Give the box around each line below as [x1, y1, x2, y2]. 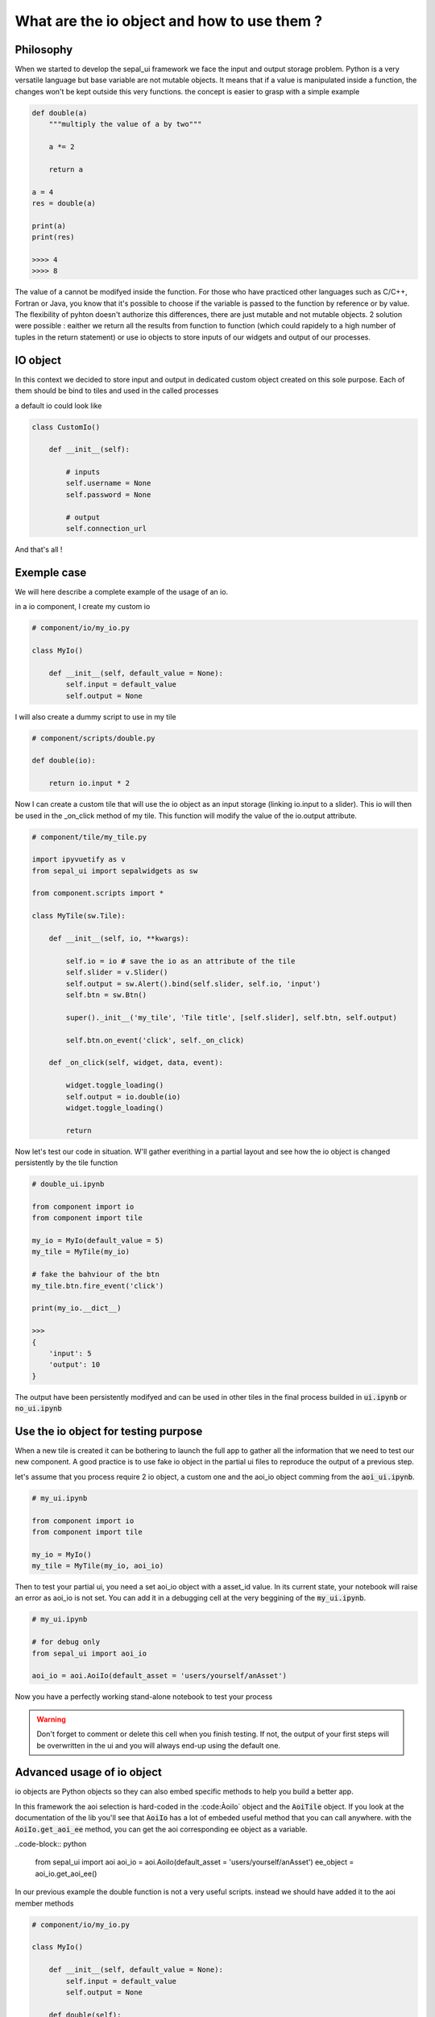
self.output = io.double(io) [65, 1092, 181, 1101]
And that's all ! [14, 545, 63, 554]
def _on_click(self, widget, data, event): [48, 1058, 223, 1067]
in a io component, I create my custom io [14, 602, 151, 612]
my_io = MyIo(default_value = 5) [31, 1236, 164, 1245]
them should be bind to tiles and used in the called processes [14, 386, 219, 395]
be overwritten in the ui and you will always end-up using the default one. [36, 1740, 281, 1750]
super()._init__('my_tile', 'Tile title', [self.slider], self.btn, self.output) [65, 1013, 398, 1022]
